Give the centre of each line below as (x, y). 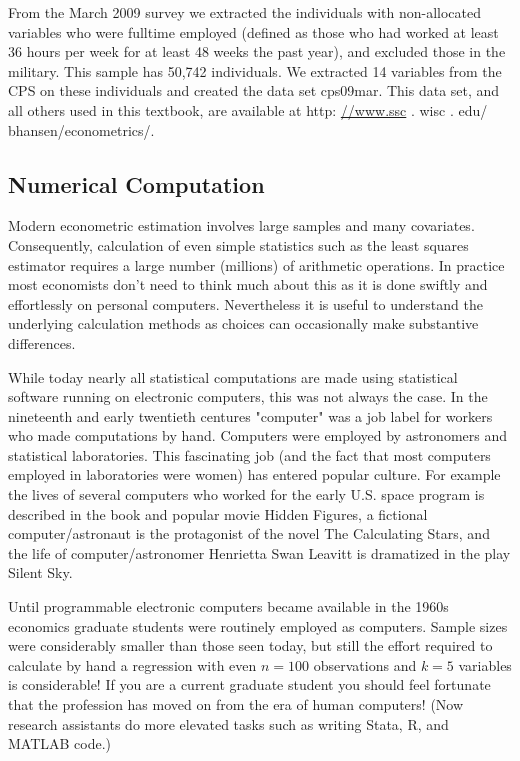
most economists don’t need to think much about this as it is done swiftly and (248, 284)
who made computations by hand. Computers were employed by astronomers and (257, 435)
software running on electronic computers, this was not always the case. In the (248, 396)
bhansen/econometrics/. (81, 129)
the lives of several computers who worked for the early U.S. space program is (246, 494)
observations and (365, 664)
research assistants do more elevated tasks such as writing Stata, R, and (228, 723)
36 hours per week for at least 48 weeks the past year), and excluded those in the (257, 51)
